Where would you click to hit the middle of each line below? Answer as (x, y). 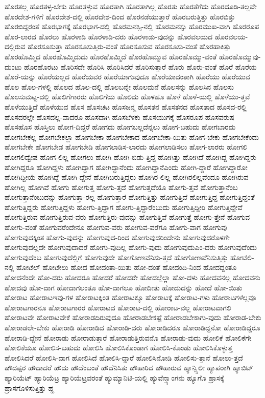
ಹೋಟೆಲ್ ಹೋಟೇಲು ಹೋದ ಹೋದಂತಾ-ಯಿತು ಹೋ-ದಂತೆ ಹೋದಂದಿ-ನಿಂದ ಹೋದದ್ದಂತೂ (127, 267)
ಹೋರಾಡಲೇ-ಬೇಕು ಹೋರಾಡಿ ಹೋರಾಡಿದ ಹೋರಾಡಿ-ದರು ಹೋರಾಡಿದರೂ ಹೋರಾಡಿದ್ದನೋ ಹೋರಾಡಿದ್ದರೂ (132, 327)
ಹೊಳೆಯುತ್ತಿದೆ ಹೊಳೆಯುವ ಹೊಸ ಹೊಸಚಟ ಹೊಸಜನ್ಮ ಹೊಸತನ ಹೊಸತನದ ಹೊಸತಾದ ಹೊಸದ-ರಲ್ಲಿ (126, 106)
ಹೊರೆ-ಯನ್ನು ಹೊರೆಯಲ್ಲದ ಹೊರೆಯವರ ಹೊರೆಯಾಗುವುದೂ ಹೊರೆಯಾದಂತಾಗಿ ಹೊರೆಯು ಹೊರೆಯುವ (127, 77)
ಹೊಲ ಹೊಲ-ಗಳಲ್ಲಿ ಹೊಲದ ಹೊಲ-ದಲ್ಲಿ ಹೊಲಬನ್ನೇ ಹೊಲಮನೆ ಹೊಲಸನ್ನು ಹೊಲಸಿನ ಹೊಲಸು (119, 86)
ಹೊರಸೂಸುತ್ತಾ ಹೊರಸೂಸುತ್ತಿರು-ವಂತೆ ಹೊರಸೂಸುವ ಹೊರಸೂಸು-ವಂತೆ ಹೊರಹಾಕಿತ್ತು (129, 46)
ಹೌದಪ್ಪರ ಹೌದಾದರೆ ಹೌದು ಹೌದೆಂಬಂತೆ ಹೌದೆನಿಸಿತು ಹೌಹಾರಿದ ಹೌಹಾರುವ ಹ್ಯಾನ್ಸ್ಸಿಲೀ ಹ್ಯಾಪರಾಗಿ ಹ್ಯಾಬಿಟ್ (129, 368)
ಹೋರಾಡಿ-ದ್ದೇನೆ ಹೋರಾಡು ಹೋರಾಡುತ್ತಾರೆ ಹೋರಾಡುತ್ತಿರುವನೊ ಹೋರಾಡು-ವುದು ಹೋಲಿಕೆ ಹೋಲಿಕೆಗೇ (128, 337)
